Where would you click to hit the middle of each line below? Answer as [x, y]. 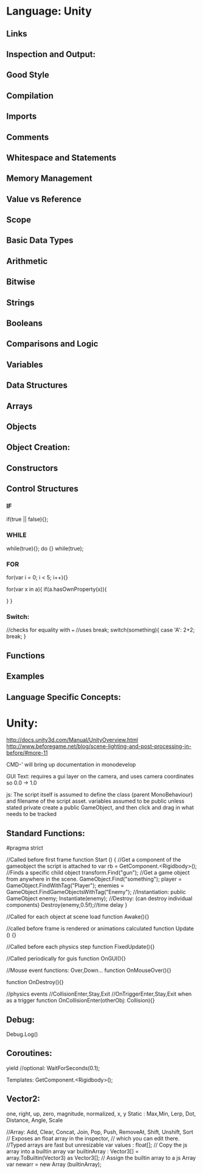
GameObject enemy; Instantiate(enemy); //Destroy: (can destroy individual [99, 898]
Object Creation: [38, 448]
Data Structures [37, 386]
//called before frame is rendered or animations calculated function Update [100, 929]
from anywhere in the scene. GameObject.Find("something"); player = [94, 879]
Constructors [32, 468]
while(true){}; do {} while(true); [45, 548]
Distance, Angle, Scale [35, 1120]
